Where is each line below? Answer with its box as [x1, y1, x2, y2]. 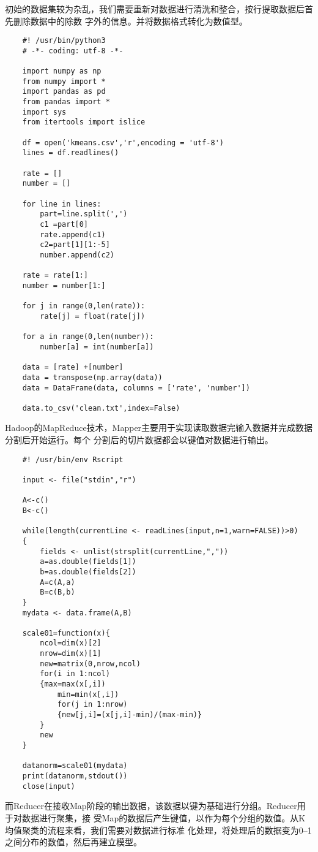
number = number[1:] [22, 281, 106, 290]
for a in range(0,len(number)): [22, 332, 154, 341]
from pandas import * [22, 97, 110, 107]
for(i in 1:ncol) [40, 669, 110, 679]
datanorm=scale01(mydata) [22, 761, 128, 770]
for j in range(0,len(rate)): [22, 302, 146, 311]
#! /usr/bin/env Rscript [22, 455, 124, 464]
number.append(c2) [40, 250, 114, 259]
